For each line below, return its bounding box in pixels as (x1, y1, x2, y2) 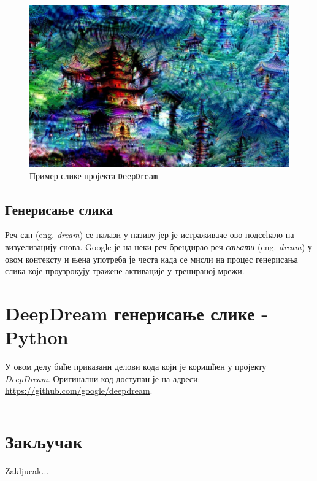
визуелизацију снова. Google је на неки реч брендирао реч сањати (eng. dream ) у (5, 240, 312, 253)
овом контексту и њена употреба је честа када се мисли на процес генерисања (5, 252, 298, 265)
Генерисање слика (5, 199, 113, 218)
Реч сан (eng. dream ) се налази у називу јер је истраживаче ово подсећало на (5, 228, 294, 241)
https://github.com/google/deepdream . (5, 384, 153, 397)
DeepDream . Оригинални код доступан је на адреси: (5, 372, 201, 385)
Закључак (5, 428, 83, 453)
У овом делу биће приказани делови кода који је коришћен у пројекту (5, 360, 267, 373)
